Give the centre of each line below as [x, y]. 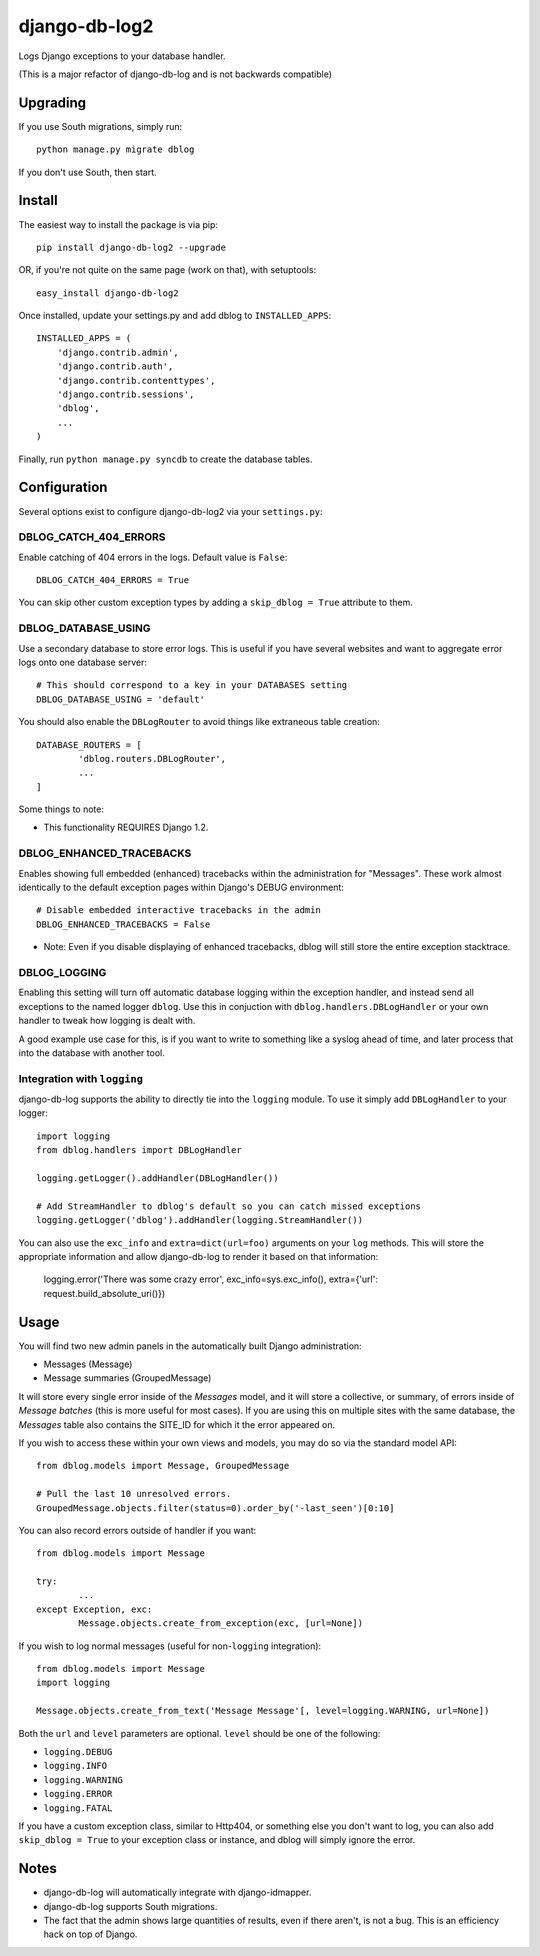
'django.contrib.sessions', [125, 394]
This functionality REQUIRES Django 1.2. [126, 827]
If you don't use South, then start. [87, 172]
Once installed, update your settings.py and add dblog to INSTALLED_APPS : [175, 316]
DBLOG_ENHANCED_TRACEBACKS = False [123, 924]
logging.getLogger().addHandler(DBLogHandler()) [157, 1178]
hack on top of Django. [90, 1934]
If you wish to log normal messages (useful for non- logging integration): [170, 1646]
